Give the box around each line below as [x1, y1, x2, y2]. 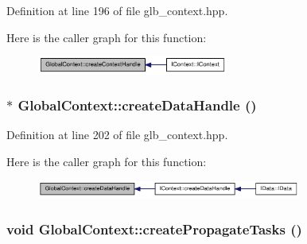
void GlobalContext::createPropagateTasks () [6, 219, 302, 238]
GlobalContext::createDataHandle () [17, 95, 257, 115]
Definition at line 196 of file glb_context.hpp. [6, 2, 228, 18]
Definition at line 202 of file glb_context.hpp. [6, 126, 228, 143]
